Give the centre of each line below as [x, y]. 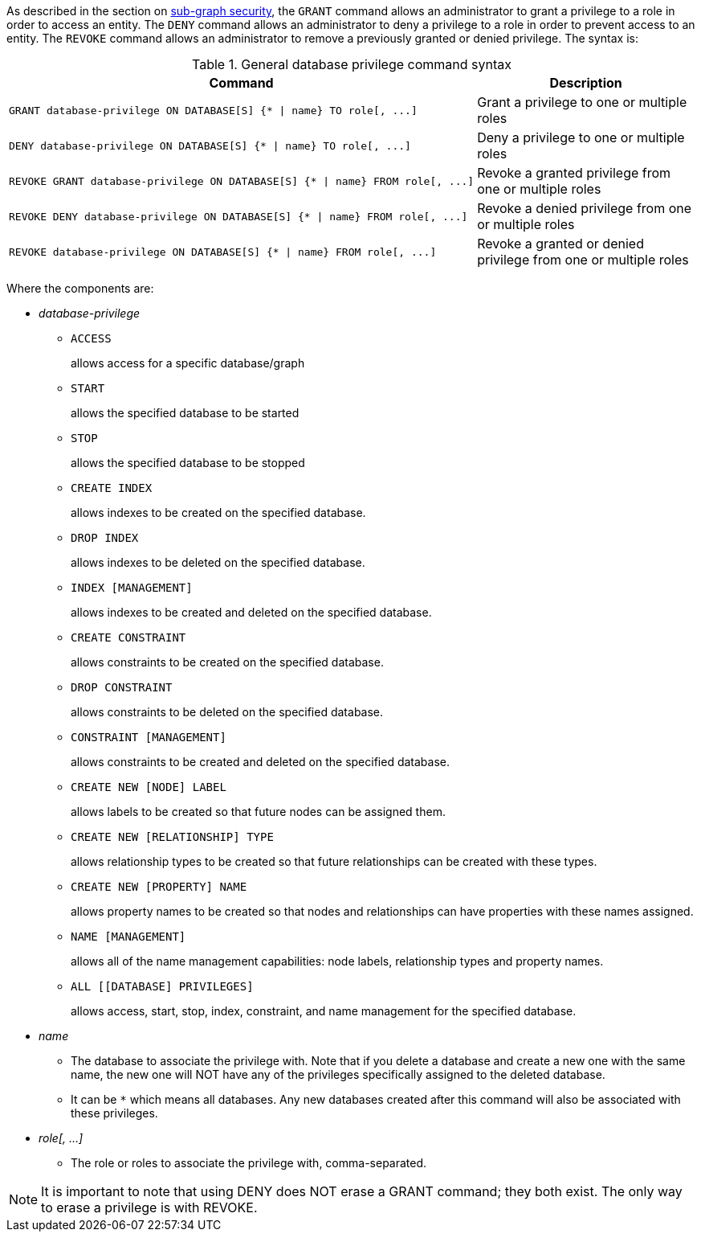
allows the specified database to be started [185, 413]
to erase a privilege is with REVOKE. [149, 1207]
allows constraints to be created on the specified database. [227, 662]
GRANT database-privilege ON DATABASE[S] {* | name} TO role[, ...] [213, 110]
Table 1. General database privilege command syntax [352, 64]
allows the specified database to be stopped [188, 463]
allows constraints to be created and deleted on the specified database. [260, 762]
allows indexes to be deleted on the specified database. [218, 562]
